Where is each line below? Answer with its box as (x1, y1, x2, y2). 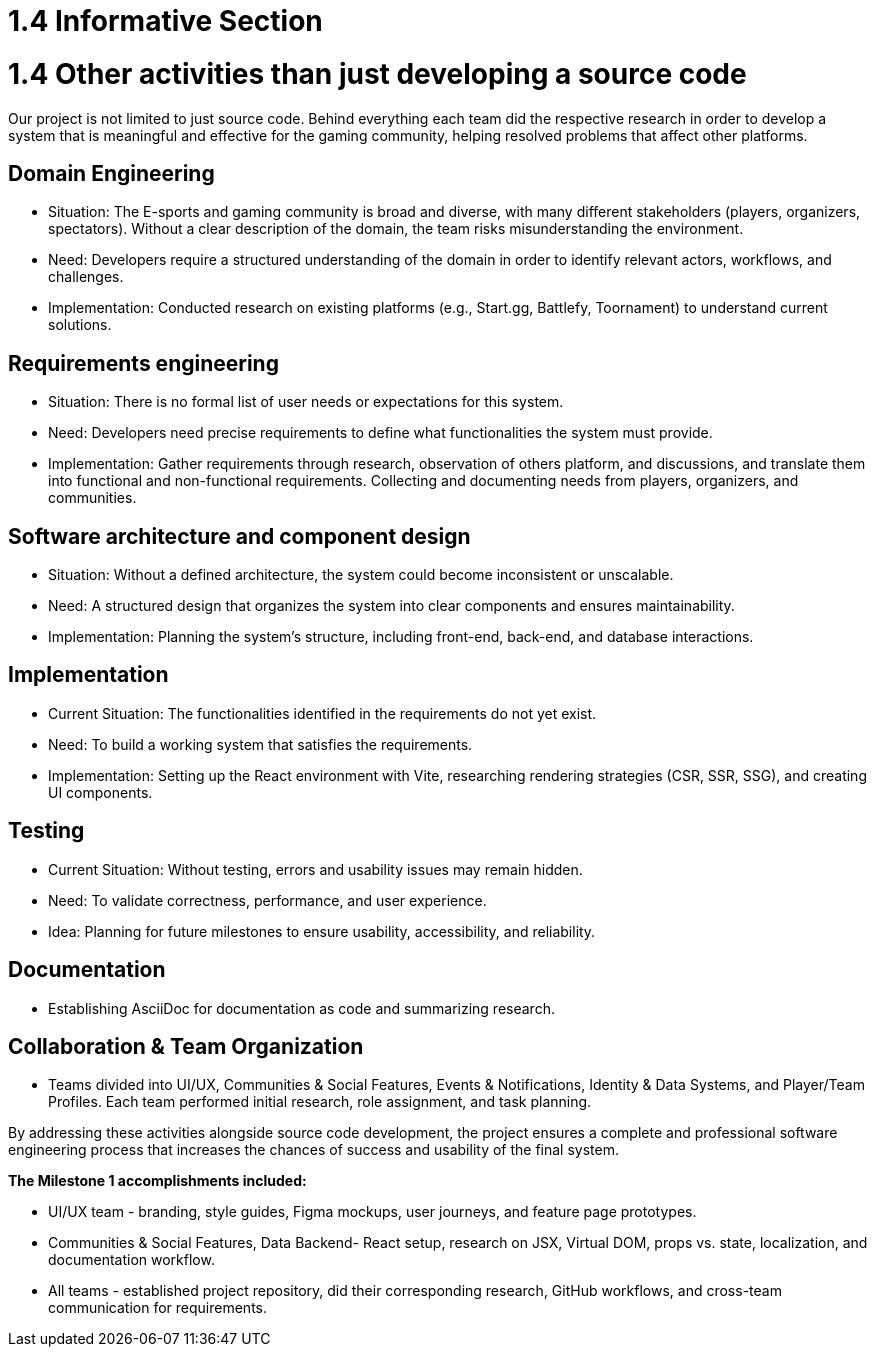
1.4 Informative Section (8, 4, 323, 38)
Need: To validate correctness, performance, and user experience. (48, 891, 487, 909)
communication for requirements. (48, 1299, 268, 1317)
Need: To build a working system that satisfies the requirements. (48, 735, 473, 753)
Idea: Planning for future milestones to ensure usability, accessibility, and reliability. (48, 922, 596, 940)
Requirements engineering (8, 350, 279, 376)
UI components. (48, 783, 153, 801)
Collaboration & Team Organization (8, 1033, 364, 1059)
